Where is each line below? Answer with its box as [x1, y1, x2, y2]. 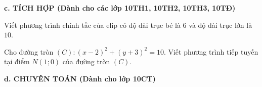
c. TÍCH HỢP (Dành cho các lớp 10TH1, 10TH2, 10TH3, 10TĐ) [4, 3, 236, 13]
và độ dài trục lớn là [189, 19, 252, 30]
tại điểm [4, 56, 30, 67]
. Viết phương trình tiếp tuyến [163, 46, 258, 57]
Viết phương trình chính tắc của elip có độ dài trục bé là [4, 19, 181, 30]
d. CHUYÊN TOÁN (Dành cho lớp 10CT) [4, 73, 156, 83]
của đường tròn [62, 56, 110, 67]
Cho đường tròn [4, 46, 54, 57]
